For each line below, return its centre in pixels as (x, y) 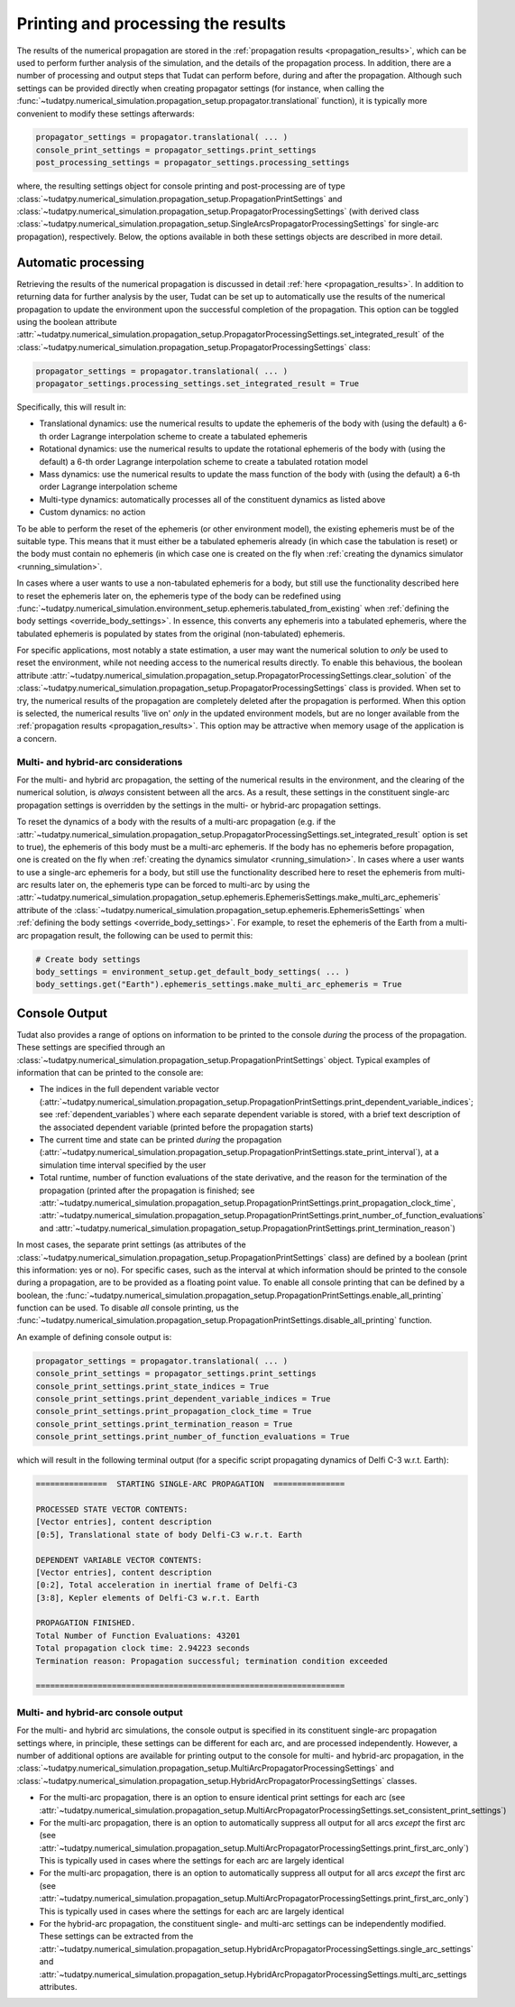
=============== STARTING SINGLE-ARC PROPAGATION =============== (190, 1484)
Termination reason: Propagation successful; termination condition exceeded (212, 1661)
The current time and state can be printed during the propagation (161, 1140)
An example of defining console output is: (94, 1336)
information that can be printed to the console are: (110, 1073)
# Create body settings (88, 959)
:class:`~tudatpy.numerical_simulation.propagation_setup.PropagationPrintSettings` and (179, 199)
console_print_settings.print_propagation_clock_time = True (174, 1411)
